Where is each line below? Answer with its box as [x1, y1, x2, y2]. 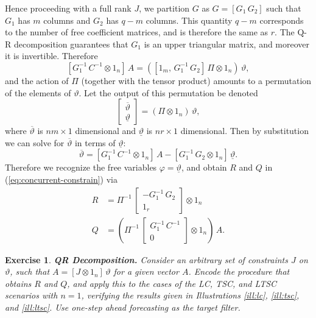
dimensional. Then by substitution [180, 124, 309, 137]
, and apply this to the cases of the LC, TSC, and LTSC [67, 277, 277, 289]
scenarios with [5, 289, 58, 302]
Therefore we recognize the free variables [5, 161, 157, 174]
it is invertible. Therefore [5, 49, 98, 62]
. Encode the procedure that [188, 265, 290, 278]
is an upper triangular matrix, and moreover [144, 37, 310, 50]
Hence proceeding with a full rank [5, 2, 132, 14]
